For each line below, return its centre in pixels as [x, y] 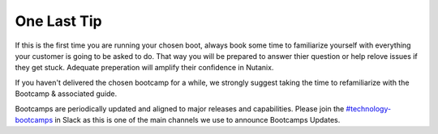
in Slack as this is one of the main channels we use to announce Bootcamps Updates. [197, 119]
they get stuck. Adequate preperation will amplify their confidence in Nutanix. [144, 68]
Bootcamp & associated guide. [66, 94]
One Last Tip [58, 21]
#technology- [369, 108]
